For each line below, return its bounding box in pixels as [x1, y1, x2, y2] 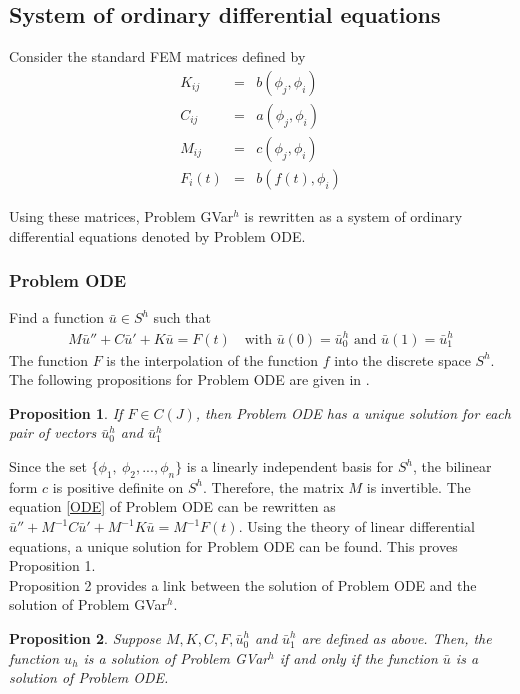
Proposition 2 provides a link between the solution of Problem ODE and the [9, 574, 477, 595]
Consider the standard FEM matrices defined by [9, 46, 306, 67]
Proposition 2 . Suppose [9, 628, 161, 648]
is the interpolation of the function [106, 349, 319, 370]
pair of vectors [9, 422, 97, 443]
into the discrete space [334, 349, 471, 370]
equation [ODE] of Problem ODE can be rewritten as [9, 496, 336, 517]
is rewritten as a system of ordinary [244, 205, 463, 226]
